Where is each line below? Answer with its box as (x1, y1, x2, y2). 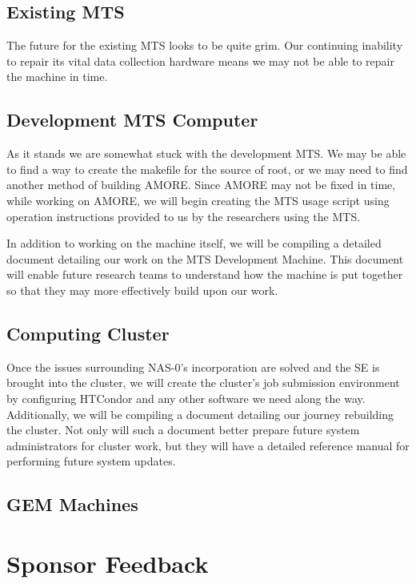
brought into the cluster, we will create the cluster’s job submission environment (6, 374, 400, 391)
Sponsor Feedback (6, 546, 209, 579)
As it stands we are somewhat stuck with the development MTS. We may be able (6, 145, 406, 162)
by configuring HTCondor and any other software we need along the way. (6, 389, 366, 406)
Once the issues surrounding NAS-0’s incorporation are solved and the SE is (6, 358, 380, 375)
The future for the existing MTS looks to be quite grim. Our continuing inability (6, 37, 403, 54)
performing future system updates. (6, 453, 176, 469)
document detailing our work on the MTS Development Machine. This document (6, 250, 404, 267)
